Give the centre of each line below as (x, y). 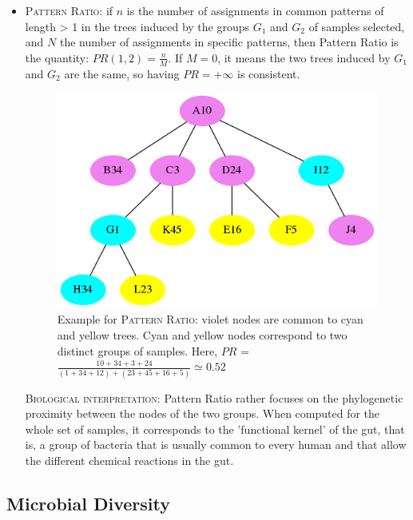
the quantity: (57, 57)
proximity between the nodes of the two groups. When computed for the (203, 413)
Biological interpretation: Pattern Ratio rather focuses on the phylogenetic (214, 397)
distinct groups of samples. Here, (137, 350)
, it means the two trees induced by (304, 57)
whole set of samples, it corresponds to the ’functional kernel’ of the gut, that (215, 429)
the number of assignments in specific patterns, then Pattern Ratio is (229, 42)
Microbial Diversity (89, 503)
